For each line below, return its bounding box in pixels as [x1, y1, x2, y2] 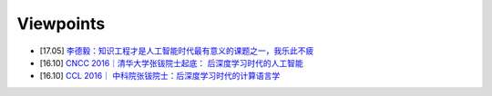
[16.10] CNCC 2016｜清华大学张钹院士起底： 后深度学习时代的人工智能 [39, 57, 304, 68]
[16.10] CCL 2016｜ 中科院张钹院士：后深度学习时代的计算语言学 [39, 71, 281, 82]
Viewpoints [16, 14, 106, 34]
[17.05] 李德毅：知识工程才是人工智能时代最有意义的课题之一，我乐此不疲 [39, 45, 314, 56]
